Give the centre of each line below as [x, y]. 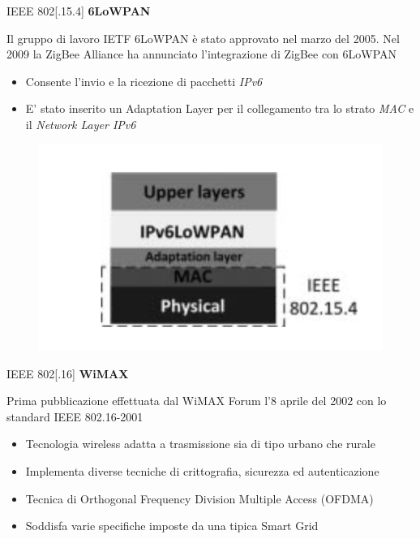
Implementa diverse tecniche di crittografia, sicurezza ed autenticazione [202, 470]
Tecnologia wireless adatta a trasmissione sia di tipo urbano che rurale [200, 444]
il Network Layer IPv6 [81, 124]
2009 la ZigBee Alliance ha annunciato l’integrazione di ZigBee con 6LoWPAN [202, 54]
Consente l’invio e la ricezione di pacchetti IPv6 [144, 81]
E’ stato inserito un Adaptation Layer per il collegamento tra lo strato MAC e [220, 108]
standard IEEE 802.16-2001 [75, 416]
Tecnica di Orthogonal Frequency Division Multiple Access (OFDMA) [199, 498]
